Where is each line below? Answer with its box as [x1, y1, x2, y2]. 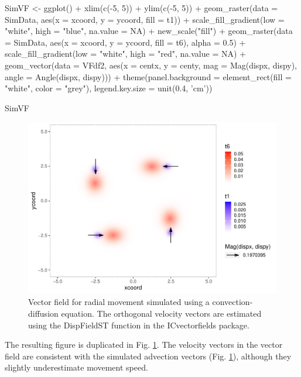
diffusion [28, 307, 59, 320]
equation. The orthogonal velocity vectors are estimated [61, 307, 262, 320]
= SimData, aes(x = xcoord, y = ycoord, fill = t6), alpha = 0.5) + [5, 36, 246, 48]
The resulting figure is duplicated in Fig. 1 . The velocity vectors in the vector [5, 338, 283, 351]
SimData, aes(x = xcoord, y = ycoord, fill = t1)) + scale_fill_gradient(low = [5, 13, 285, 25]
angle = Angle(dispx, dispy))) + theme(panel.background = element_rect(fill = [5, 70, 292, 83]
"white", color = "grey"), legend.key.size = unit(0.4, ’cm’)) [5, 82, 213, 94]
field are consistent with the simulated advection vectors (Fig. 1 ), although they [5, 349, 292, 362]
